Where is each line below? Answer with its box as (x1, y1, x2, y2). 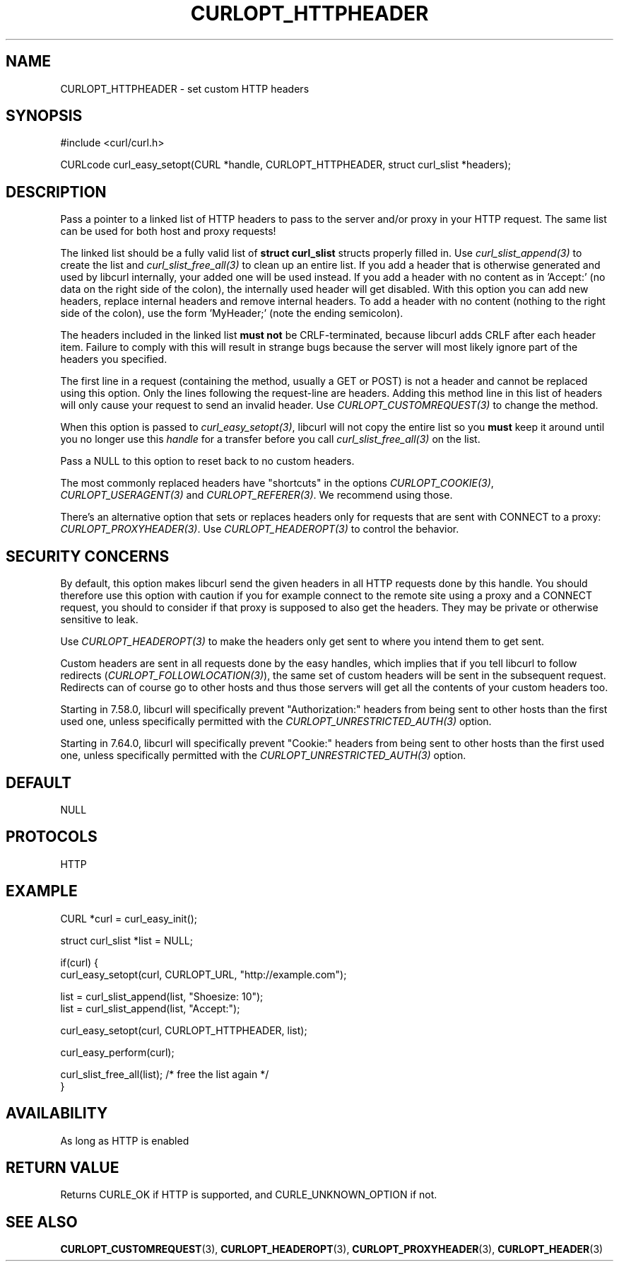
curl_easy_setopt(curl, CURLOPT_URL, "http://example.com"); (60, 968, 347, 980)
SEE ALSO (6, 1213, 78, 1231)
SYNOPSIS (6, 107, 83, 125)
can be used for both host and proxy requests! (60, 225, 276, 238)
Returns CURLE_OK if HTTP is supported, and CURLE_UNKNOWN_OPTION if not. (60, 1188, 437, 1201)
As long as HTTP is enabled (60, 1134, 189, 1147)
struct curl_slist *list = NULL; (60, 934, 193, 947)
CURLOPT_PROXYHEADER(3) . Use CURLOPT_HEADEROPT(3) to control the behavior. (60, 523, 459, 536)
